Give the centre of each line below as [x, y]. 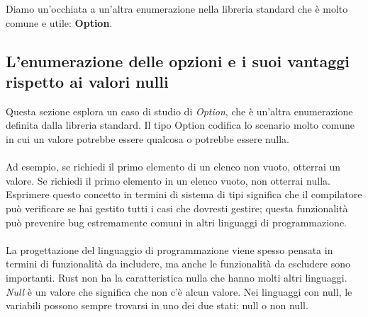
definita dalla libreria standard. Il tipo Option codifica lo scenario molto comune [180, 125]
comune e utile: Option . [59, 22]
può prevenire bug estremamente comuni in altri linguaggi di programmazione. [176, 222]
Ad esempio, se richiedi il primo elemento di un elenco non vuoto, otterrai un [173, 167]
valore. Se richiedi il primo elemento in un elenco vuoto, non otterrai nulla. [168, 180]
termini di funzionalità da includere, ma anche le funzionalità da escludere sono [178, 264]
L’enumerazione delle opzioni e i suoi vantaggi [178, 60]
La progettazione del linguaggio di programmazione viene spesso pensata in [169, 249]
